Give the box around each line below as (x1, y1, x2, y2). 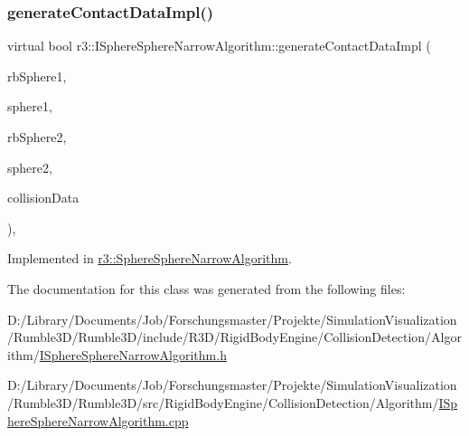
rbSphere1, (7, 66, 67, 85)
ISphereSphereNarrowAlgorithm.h (39, 345, 227, 364)
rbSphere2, (7, 128, 67, 146)
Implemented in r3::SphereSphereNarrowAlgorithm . (7, 249, 292, 268)
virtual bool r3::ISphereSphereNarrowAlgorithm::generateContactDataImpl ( (7, 36, 431, 55)
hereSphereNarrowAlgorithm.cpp (7, 411, 189, 430)
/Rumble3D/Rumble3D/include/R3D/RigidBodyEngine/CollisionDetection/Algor (7, 327, 463, 346)
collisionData (7, 188, 80, 207)
